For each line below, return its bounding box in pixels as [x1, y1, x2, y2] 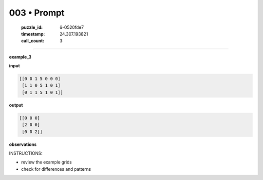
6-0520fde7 [59, 24, 84, 30]
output [9, 102, 23, 108]
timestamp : [21, 31, 45, 37]
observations [9, 141, 37, 147]
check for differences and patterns [21, 166, 91, 172]
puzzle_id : [21, 24, 43, 30]
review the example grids [21, 159, 72, 165]
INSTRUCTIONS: [9, 150, 42, 156]
